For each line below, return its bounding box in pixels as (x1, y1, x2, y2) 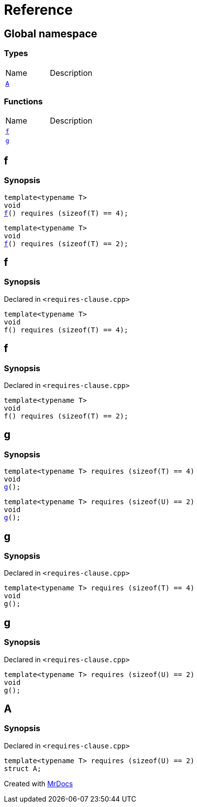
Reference (4, 1, 73, 18)
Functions (4, 96, 43, 106)
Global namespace (4, 27, 97, 40)
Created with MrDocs (4, 779, 73, 788)
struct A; (4, 764, 41, 773)
